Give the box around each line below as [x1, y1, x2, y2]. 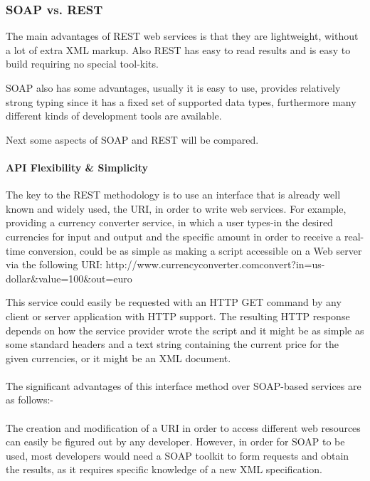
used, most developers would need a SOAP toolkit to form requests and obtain [6, 448, 349, 462]
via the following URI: [6, 257, 102, 272]
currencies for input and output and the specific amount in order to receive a [6, 228, 342, 243]
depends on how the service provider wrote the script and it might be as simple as [6, 322, 364, 337]
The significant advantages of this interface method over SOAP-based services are [6, 378, 361, 393]
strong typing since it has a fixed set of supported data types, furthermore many [6, 94, 356, 109]
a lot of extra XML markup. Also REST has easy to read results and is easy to [6, 42, 351, 57]
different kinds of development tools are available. [6, 108, 222, 123]
